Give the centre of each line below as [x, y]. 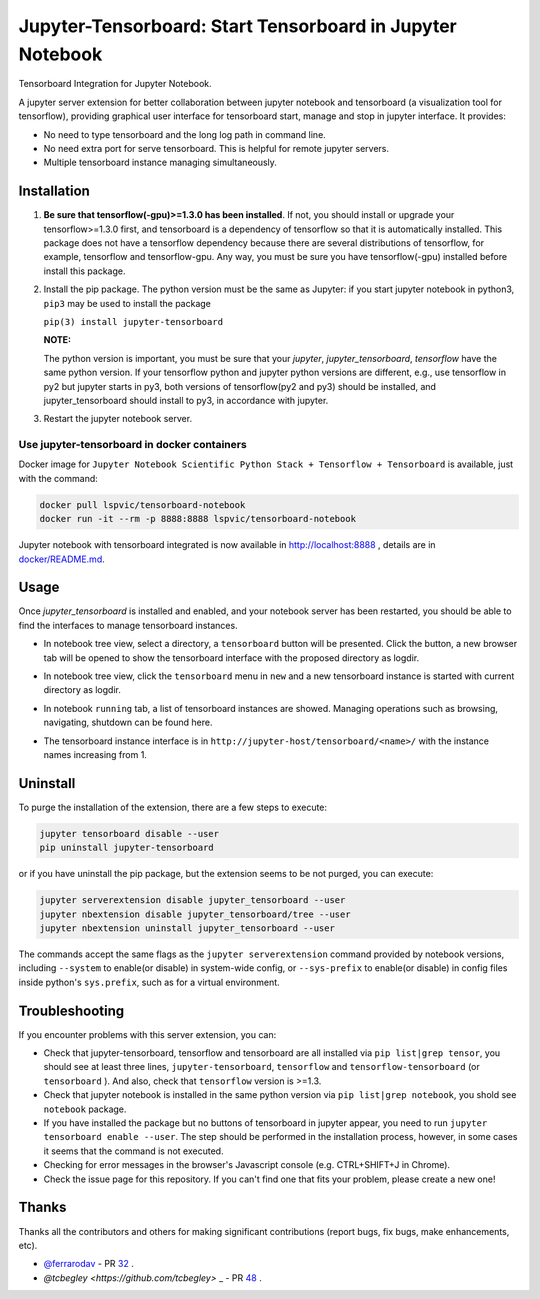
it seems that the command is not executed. [133, 1151]
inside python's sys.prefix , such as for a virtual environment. [149, 982]
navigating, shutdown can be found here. [128, 722]
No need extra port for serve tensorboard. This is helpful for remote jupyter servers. [216, 148]
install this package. [84, 271]
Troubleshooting [71, 1010]
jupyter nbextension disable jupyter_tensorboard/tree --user [195, 914]
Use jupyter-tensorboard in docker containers [132, 445]
